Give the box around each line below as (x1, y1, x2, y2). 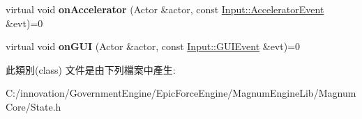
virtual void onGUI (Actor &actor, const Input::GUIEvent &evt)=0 (6, 39, 301, 54)
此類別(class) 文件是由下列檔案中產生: (6, 62, 176, 77)
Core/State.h (6, 99, 61, 113)
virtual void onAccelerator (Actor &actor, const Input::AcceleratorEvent (6, 2, 324, 16)
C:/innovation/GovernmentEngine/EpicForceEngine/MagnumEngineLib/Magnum (6, 86, 356, 100)
